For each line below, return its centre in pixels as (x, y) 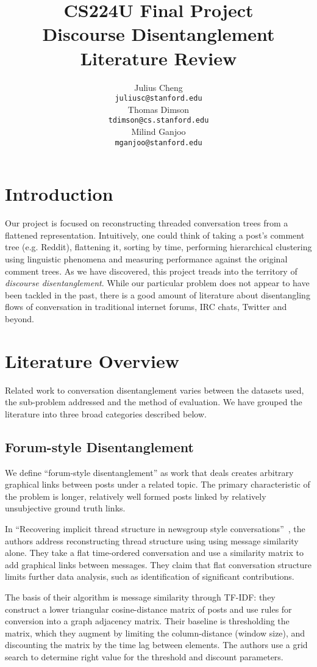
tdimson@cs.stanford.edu (158, 121)
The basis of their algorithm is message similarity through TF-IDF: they (140, 597)
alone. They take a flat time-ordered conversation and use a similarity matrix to (155, 553)
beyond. (20, 318)
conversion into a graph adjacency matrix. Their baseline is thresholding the (147, 621)
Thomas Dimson (158, 109)
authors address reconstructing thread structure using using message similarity (152, 540)
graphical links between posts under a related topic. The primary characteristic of (158, 484)
